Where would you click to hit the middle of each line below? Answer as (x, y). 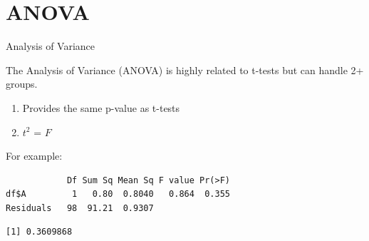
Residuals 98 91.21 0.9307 (80, 208)
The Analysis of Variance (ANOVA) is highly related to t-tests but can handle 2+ (185, 70)
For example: (34, 156)
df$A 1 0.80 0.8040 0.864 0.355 (118, 194)
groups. (22, 84)
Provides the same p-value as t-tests (101, 107)
